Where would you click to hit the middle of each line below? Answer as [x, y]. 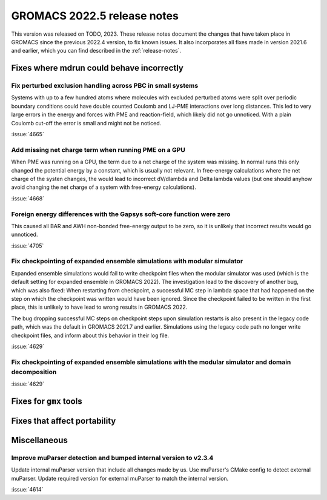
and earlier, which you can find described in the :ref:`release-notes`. [96, 51]
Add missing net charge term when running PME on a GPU [98, 150]
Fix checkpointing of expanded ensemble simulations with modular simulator [127, 262]
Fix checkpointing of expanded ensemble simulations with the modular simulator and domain [151, 362]
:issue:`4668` [28, 198]
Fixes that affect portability [64, 421]
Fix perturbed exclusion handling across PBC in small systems [105, 86]
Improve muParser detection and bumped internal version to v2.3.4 [112, 458]
